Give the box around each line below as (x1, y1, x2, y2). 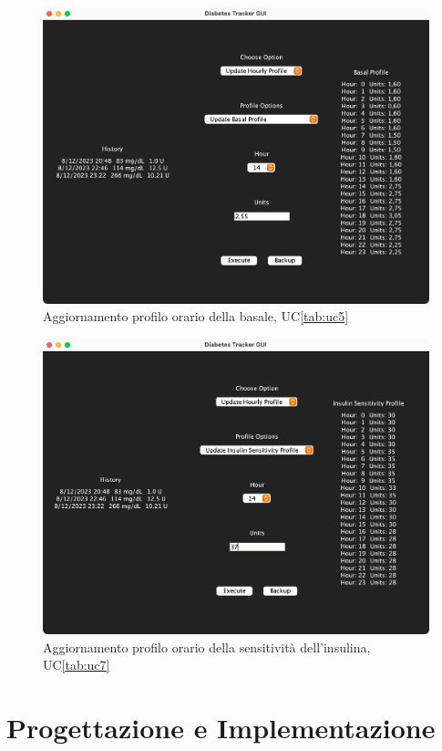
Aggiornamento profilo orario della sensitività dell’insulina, (43, 637, 371, 656)
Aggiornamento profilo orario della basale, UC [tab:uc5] (43, 307, 349, 326)
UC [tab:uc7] (43, 655, 110, 674)
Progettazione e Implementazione (6, 709, 436, 746)
